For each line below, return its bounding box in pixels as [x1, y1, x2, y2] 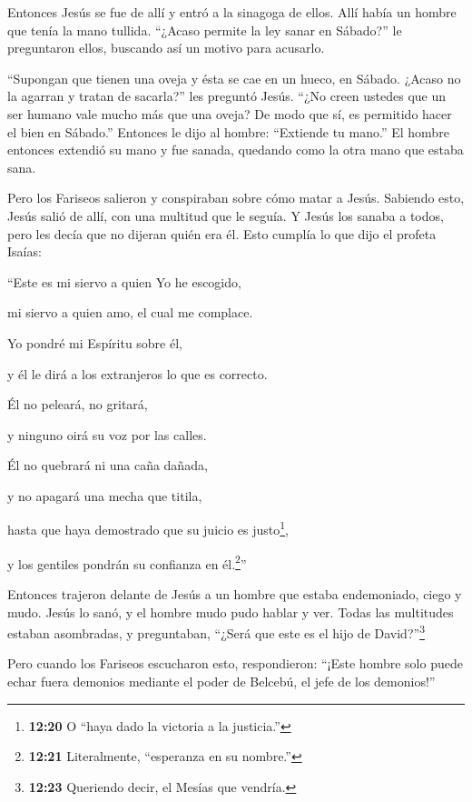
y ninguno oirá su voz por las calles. [7, 425, 207, 444]
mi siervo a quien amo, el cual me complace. [7, 303, 253, 322]
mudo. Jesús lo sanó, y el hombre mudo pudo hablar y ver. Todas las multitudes [7, 602, 454, 621]
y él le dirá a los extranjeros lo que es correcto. [7, 364, 268, 383]
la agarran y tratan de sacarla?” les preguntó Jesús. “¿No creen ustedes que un [7, 86, 447, 105]
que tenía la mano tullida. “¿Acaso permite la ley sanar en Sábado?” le [7, 20, 402, 39]
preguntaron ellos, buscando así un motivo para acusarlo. [7, 38, 325, 57]
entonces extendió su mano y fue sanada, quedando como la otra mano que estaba [7, 140, 464, 159]
